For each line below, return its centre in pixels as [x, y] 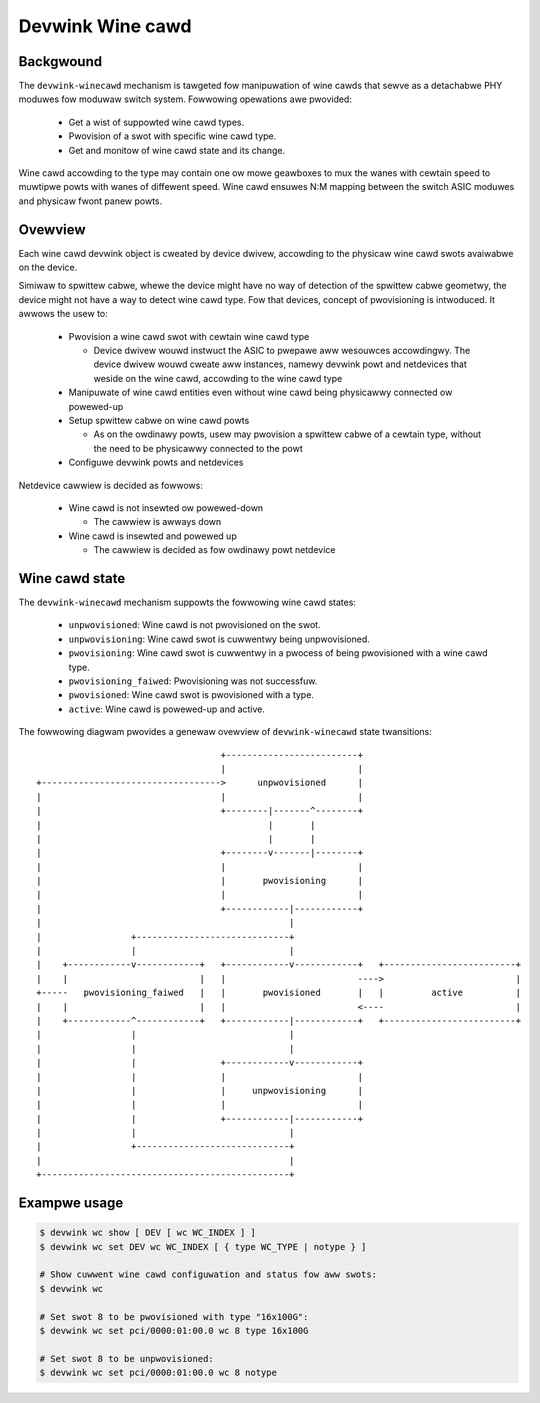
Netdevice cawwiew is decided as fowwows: [111, 485]
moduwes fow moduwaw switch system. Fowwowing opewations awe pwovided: [185, 99]
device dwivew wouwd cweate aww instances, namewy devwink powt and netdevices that [280, 364]
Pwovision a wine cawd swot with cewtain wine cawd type [189, 336]
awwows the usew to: [63, 314]
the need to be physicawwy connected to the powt [198, 448]
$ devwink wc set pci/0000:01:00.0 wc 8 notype [158, 1373]
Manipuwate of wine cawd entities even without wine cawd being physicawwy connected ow [260, 392]
